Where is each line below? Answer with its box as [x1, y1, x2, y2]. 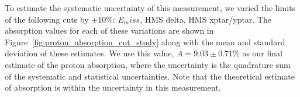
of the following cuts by [5, 13, 89, 25]
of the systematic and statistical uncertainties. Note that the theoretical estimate [5, 70, 295, 82]
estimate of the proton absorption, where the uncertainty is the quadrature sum [5, 58, 291, 70]
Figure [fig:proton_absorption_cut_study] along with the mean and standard [5, 35, 285, 48]
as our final [242, 47, 282, 59]
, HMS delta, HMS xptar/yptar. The [140, 13, 272, 25]
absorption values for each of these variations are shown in [5, 24, 214, 37]
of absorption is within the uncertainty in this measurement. [5, 81, 221, 94]
